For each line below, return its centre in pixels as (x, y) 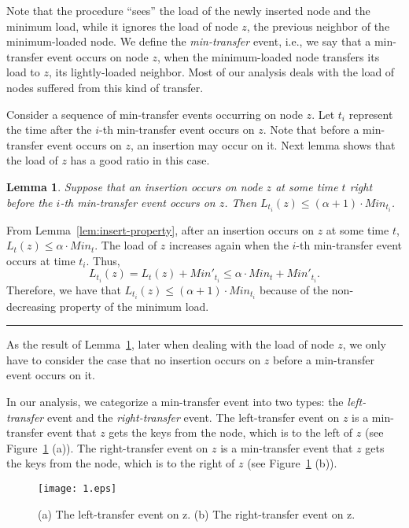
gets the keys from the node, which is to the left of (231, 432)
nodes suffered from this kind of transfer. (105, 87)
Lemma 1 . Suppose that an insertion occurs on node (134, 186)
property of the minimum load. (134, 306)
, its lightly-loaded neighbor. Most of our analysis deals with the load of (221, 72)
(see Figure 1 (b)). (292, 463)
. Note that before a (311, 129)
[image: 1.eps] (77, 488)
